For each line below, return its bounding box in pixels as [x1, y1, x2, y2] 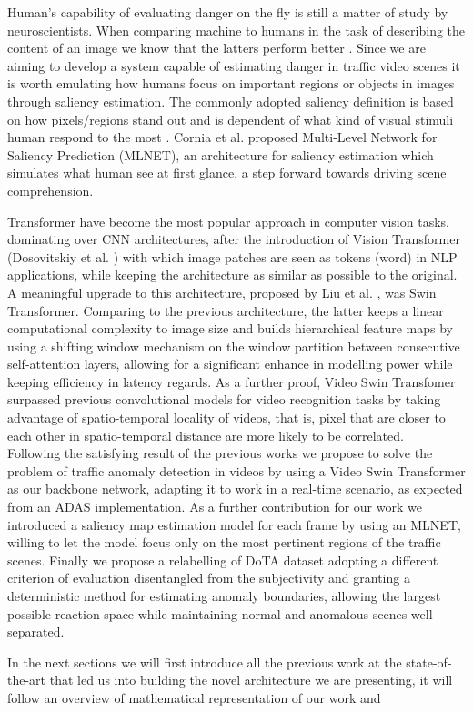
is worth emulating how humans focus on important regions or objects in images [7, 74, 455, 93]
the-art [7, 670, 46, 689]
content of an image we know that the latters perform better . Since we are [7, 38, 426, 57]
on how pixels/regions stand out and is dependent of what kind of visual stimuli [7, 109, 454, 128]
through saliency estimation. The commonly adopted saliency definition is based [7, 91, 454, 110]
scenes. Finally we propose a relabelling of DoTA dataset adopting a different [7, 550, 438, 569]
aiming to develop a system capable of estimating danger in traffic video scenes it [7, 56, 460, 75]
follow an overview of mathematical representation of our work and [7, 688, 381, 707]
